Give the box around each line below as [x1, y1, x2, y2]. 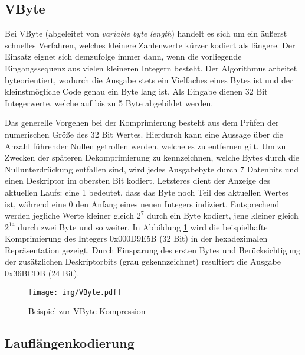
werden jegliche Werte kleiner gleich [5, 209, 135, 222]
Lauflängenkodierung [5, 334, 135, 352]
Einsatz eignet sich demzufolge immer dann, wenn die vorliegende [5, 50, 242, 63]
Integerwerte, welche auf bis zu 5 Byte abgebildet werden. [5, 96, 214, 109]
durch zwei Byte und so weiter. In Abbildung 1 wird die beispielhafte [18, 220, 268, 233]
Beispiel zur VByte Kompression [28, 305, 146, 317]
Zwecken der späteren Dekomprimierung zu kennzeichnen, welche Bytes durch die [5, 151, 299, 164]
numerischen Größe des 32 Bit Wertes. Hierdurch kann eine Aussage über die [5, 128, 283, 140]
